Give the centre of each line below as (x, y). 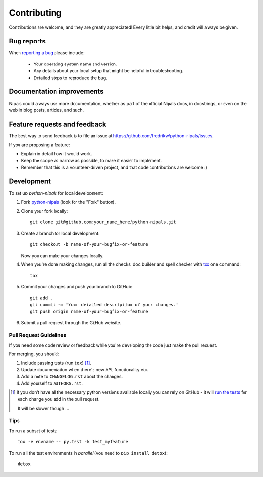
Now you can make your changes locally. (62, 255)
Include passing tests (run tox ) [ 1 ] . (56, 363)
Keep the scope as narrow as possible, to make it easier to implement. (92, 161)
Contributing (35, 13)
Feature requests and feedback (58, 124)
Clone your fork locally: (45, 211)
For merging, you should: (34, 354)
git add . (41, 298)
